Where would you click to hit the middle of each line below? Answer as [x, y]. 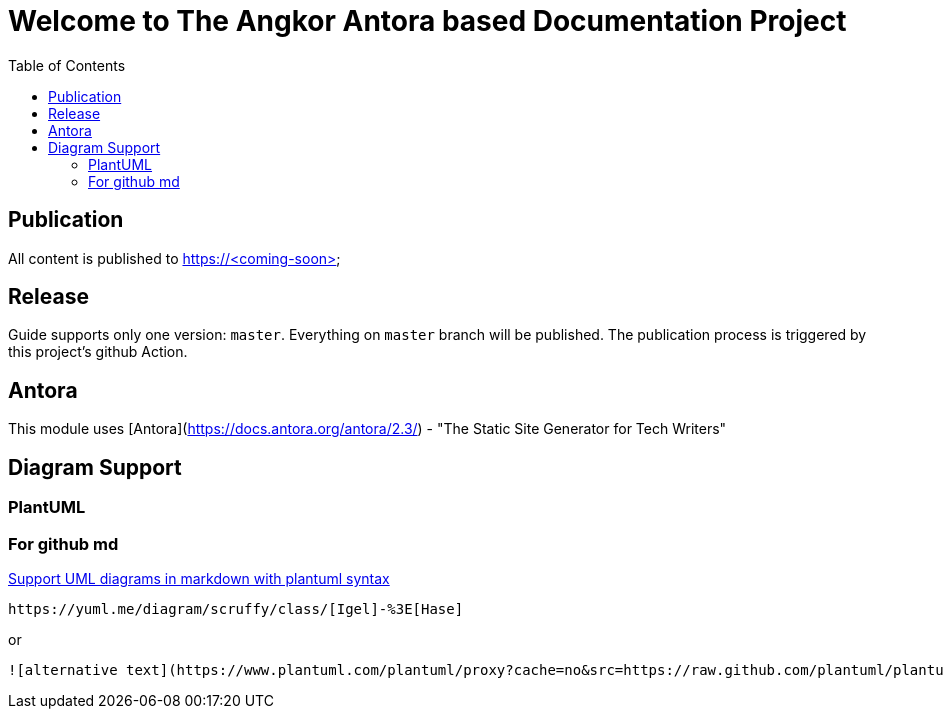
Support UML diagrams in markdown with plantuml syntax [199, 578]
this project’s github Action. [98, 352]
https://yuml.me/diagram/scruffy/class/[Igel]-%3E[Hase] [236, 608]
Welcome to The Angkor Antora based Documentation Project [427, 21]
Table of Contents [67, 65]
